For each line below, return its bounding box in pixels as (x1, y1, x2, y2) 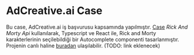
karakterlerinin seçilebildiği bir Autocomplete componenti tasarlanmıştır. (6, 36, 180, 43)
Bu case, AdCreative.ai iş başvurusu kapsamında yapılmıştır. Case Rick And (6, 23, 188, 30)
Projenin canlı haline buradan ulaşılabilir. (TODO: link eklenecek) (6, 42, 161, 49)
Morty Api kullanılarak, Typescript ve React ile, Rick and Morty (6, 29, 156, 36)
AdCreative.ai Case (6, 4, 103, 18)
